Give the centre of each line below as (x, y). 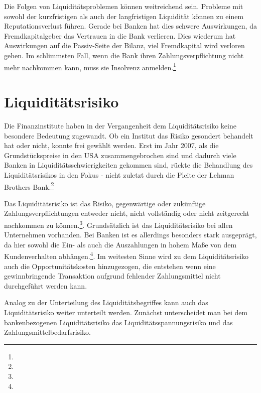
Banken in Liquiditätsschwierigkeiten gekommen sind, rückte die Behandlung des (128, 165)
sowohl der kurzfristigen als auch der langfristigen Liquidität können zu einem (124, 16)
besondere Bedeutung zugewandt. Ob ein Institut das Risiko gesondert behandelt (129, 135)
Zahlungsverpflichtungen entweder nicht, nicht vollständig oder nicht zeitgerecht (127, 213)
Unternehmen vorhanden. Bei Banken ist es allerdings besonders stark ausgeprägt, (130, 235)
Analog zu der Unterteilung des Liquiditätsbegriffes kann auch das (106, 302)
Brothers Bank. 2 (29, 186)
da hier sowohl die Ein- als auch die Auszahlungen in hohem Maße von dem (120, 244)
